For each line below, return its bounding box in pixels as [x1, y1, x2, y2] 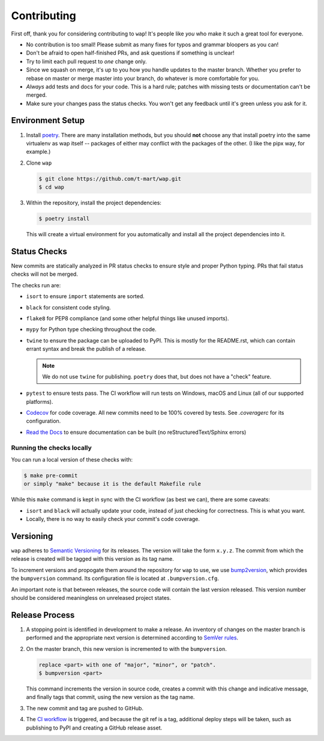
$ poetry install [38, 215, 90, 222]
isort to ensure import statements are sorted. [26, 293, 145, 300]
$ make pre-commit [23, 472, 78, 479]
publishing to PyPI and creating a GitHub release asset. [26, 724, 163, 731]
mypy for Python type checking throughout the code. [26, 326, 157, 333]
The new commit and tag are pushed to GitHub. [26, 704, 144, 712]
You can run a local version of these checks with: [11, 456, 133, 463]
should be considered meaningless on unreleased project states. [11, 594, 171, 601]
